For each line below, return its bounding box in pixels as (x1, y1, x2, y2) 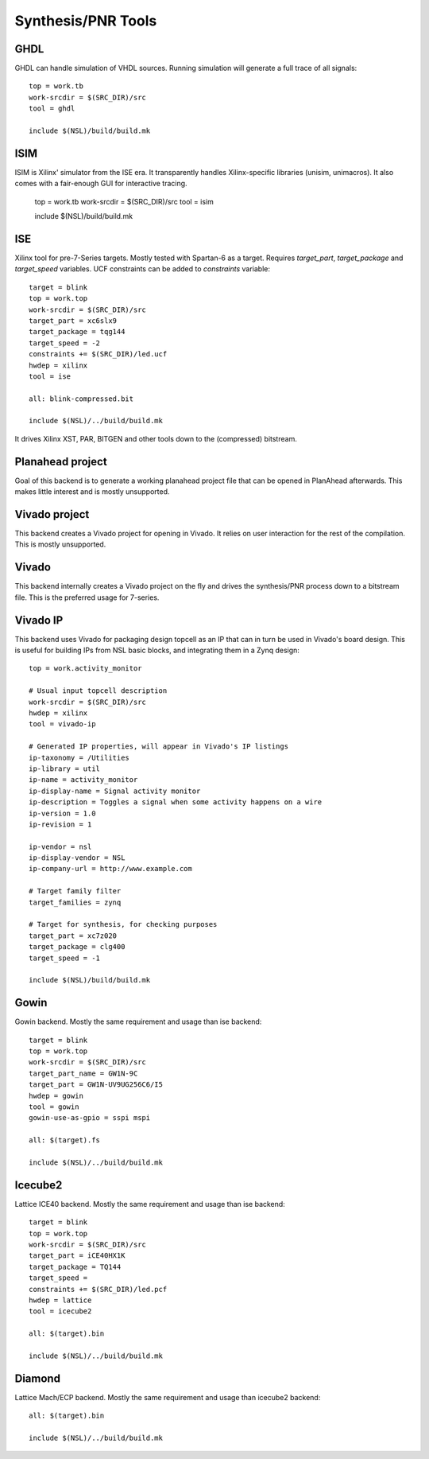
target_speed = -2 (29, 338, 101, 348)
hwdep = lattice (29, 1296, 92, 1305)
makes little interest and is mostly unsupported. (14, 487, 170, 496)
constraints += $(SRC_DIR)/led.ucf (29, 350, 168, 359)
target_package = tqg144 (29, 327, 126, 337)
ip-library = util (29, 764, 101, 773)
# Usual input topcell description (29, 687, 168, 695)
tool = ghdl (29, 104, 75, 113)
